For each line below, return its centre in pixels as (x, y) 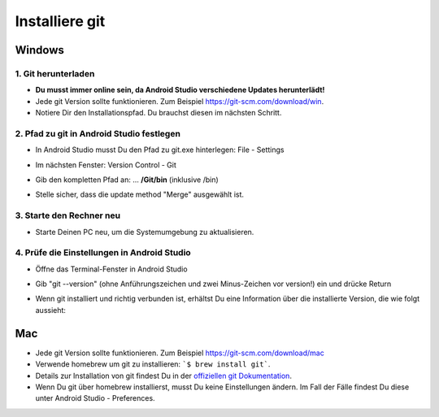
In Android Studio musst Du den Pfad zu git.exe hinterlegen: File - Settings (160, 150)
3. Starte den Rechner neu (68, 215)
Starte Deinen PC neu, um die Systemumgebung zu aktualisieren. (145, 232)
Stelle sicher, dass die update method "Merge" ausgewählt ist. (139, 194)
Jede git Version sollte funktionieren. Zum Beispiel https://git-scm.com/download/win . (180, 101)
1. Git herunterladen (55, 73)
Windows (39, 50)
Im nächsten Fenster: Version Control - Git (106, 165)
